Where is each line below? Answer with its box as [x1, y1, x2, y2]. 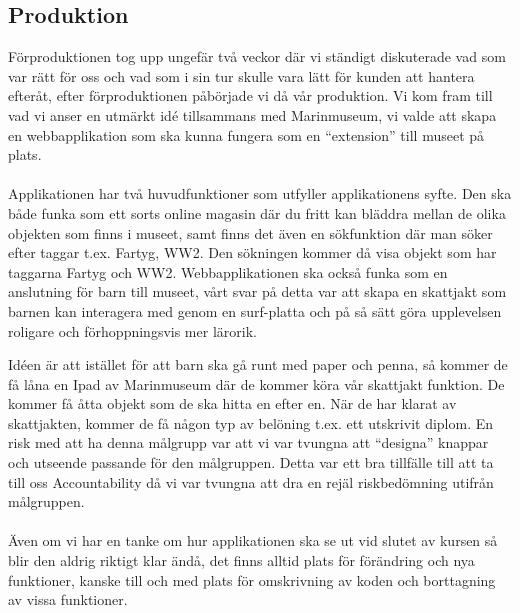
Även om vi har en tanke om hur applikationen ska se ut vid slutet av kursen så [8, 530, 498, 551]
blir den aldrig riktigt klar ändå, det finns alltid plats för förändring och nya [8, 550, 475, 571]
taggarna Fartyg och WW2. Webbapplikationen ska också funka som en [8, 261, 448, 282]
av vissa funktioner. [8, 589, 128, 610]
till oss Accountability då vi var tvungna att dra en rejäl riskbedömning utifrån [8, 471, 494, 492]
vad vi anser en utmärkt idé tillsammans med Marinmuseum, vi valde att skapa [8, 104, 497, 125]
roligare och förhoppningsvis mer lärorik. [8, 320, 257, 341]
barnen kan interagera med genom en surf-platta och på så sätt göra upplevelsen [8, 300, 502, 321]
